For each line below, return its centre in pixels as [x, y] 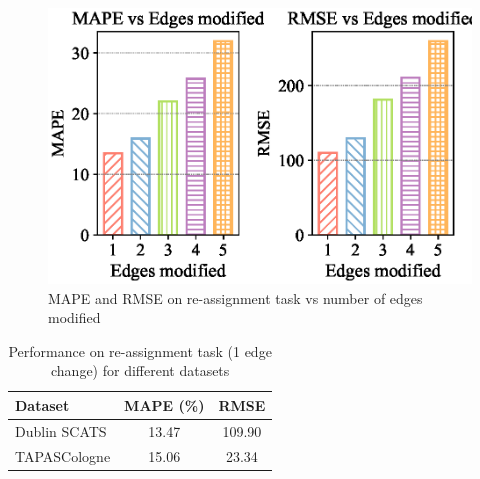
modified [74, 317]
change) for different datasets [140, 370]
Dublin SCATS [61, 430]
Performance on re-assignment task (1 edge [140, 350]
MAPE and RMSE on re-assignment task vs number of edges [235, 297]
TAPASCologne [63, 455]
